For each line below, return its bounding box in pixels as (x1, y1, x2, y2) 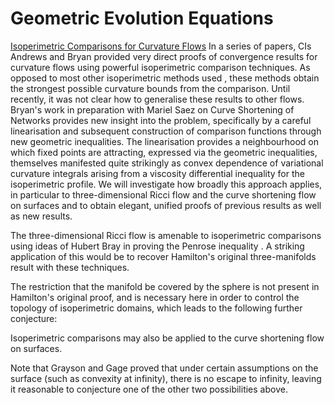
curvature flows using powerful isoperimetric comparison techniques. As (10, 61, 311, 73)
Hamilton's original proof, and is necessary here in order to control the (10, 291, 300, 303)
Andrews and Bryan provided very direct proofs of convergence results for (10, 50, 318, 62)
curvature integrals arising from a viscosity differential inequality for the (10, 167, 305, 179)
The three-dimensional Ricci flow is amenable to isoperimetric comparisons (10, 229, 322, 241)
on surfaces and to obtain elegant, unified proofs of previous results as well (10, 199, 322, 211)
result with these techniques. (10, 261, 130, 273)
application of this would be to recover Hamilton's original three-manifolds (10, 250, 317, 262)
